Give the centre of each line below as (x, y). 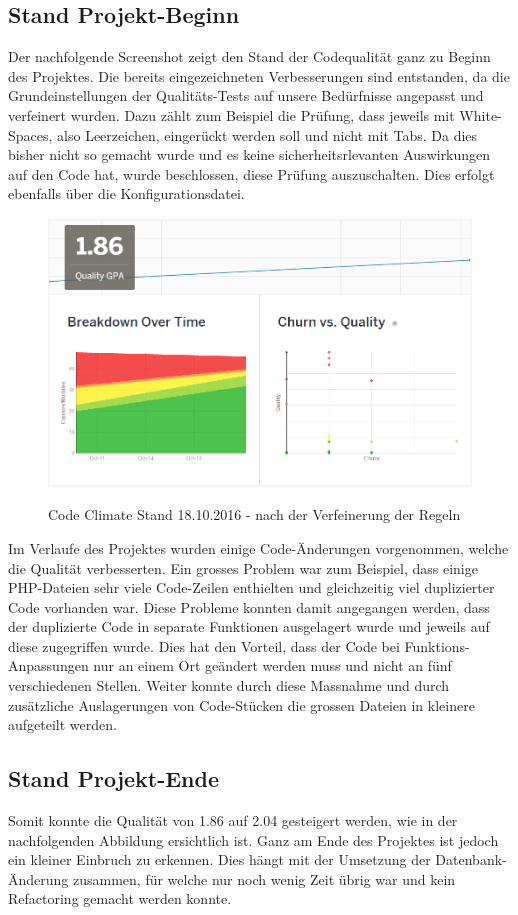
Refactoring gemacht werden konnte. (120, 898)
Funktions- (437, 645)
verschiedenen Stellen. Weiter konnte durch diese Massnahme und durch (229, 685)
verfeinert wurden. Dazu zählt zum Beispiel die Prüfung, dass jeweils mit (231, 114)
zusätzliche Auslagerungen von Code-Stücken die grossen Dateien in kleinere (241, 704)
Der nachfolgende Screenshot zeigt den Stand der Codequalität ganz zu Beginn (249, 56)
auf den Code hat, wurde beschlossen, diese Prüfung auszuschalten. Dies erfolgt (251, 173)
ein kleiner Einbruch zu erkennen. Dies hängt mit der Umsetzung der (219, 859)
